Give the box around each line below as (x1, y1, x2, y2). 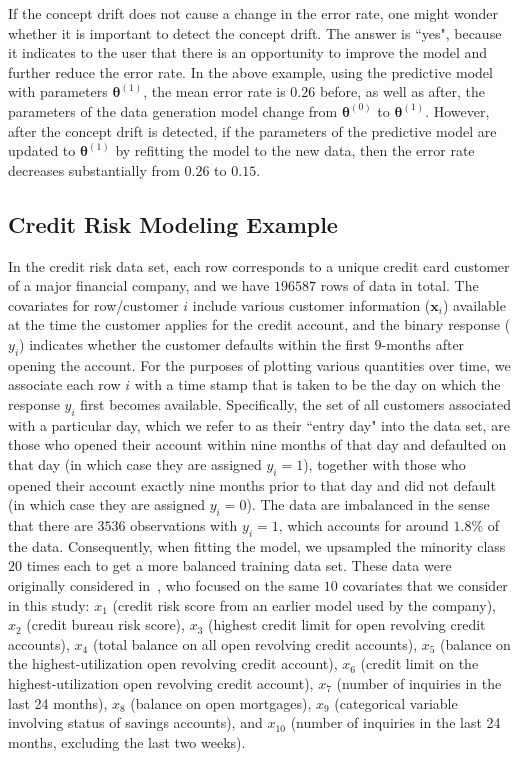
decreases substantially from (8, 159, 180, 180)
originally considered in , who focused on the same (8, 575, 320, 596)
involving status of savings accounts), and (8, 712, 263, 733)
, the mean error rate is (143, 81, 286, 102)
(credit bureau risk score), (26, 614, 185, 635)
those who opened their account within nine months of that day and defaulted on (8, 434, 507, 455)
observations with (130, 515, 238, 536)
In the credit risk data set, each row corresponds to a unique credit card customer (8, 255, 510, 276)
